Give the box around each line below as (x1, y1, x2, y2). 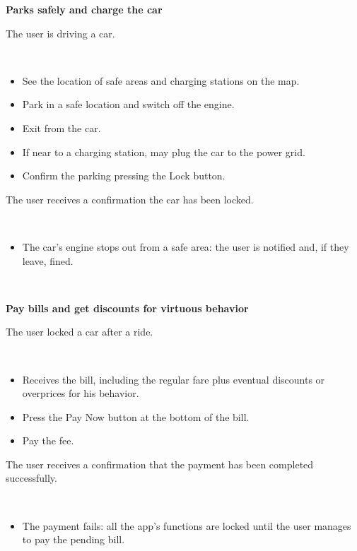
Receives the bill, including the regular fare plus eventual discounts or (22, 372, 325, 386)
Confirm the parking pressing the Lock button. (22, 168, 226, 183)
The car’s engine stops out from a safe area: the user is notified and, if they (22, 239, 349, 254)
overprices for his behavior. (22, 386, 139, 401)
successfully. (6, 470, 57, 485)
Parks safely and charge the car (6, 2, 163, 16)
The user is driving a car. (6, 25, 115, 40)
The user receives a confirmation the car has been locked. (6, 191, 254, 206)
